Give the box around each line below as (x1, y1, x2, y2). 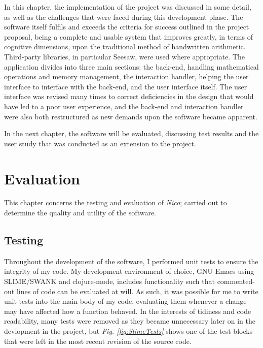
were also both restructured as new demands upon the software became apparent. (4, 111, 257, 121)
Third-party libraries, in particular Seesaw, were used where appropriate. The (4, 51, 245, 61)
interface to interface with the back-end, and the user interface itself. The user (4, 81, 247, 91)
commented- (217, 276, 255, 287)
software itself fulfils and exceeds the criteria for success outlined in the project (4, 21, 249, 32)
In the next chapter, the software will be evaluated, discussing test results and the (4, 128, 259, 139)
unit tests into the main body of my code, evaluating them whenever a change (4, 296, 247, 306)
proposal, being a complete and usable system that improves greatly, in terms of (4, 31, 253, 42)
